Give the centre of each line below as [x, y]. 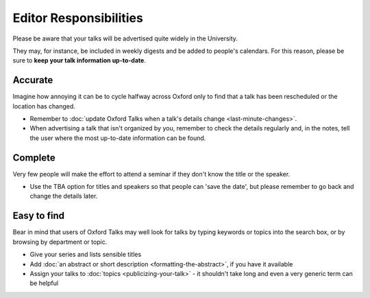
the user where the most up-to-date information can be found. [118, 138]
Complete [34, 158]
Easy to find [39, 216]
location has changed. [44, 106]
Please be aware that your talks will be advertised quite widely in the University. [125, 38]
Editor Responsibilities [78, 18]
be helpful [44, 283]
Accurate [33, 80]
